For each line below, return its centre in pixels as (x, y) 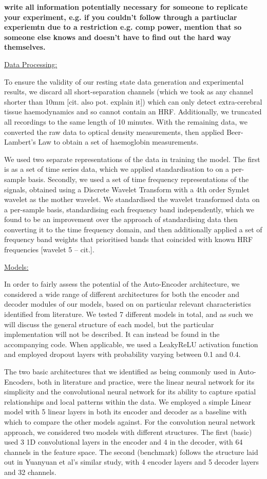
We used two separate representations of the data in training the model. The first (132, 159)
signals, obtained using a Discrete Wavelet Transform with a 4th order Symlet (127, 189)
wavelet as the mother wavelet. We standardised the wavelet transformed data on (132, 199)
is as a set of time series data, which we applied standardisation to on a (117, 169)
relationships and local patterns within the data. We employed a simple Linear (128, 401)
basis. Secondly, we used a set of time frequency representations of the (138, 179)
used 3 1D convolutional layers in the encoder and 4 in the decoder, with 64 (123, 442)
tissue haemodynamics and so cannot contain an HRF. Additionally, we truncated (133, 112)
